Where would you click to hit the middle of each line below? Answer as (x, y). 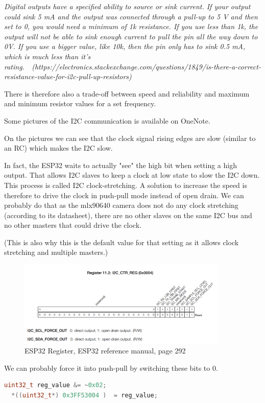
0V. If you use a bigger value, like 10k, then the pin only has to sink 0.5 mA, (125, 46)
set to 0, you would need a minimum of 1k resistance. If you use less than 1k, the (131, 26)
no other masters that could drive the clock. (73, 225)
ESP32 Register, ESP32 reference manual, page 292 (105, 351)
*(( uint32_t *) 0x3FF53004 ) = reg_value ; (85, 395)
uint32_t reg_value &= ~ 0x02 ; (55, 385)
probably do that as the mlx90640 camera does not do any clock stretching (121, 205)
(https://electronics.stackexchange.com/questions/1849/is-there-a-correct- (146, 66)
